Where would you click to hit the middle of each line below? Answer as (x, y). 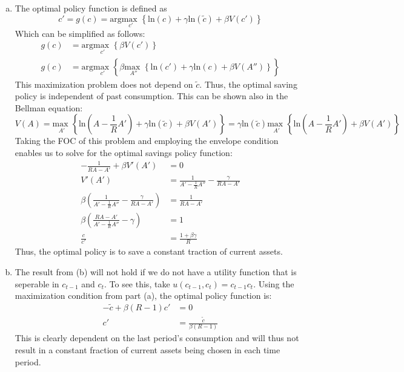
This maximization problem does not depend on (104, 84)
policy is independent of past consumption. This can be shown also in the (151, 96)
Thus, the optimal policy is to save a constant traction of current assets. (149, 251)
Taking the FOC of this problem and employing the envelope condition (147, 141)
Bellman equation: (49, 107)
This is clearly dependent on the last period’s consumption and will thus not (157, 338)
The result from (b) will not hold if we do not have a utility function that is (156, 271)
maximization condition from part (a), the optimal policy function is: (143, 295)
